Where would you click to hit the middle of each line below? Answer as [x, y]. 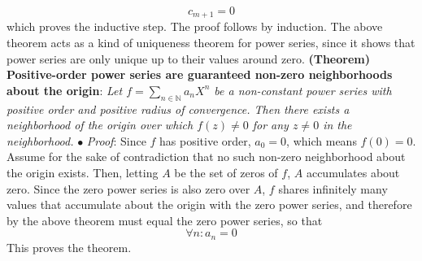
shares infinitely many [333, 188]
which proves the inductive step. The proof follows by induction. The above [195, 26]
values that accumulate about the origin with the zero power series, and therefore [209, 204]
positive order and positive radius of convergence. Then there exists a [178, 109]
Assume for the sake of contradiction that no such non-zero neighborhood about [206, 157]
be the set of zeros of [226, 172]
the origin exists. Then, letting [83, 172]
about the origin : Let [65, 90]
